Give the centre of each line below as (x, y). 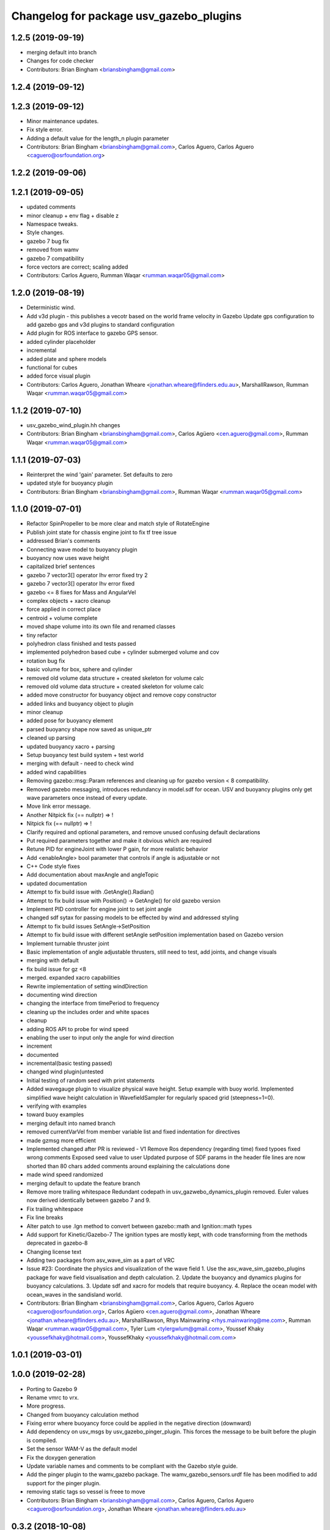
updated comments (51, 207)
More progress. (46, 1406)
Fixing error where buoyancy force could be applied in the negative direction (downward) (139, 1424)
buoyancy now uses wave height (68, 558)
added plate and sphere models (67, 359)
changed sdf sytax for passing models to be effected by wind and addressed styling (133, 917)
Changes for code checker (60, 61)
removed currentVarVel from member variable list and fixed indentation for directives (134, 1132)
